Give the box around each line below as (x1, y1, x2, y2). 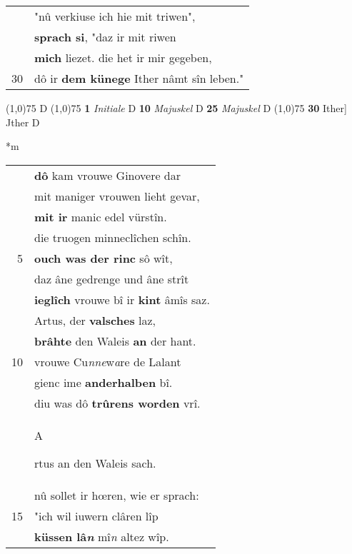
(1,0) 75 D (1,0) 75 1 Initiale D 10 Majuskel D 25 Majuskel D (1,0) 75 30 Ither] (6, 101, 347, 115)
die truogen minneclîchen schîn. (34, 228, 191, 246)
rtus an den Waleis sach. (34, 454, 156, 471)
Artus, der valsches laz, (34, 311, 156, 328)
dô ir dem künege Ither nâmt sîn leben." (34, 70, 244, 86)
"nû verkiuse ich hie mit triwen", (34, 8, 196, 24)
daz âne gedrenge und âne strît (34, 270, 189, 287)
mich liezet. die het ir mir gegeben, (34, 49, 212, 66)
